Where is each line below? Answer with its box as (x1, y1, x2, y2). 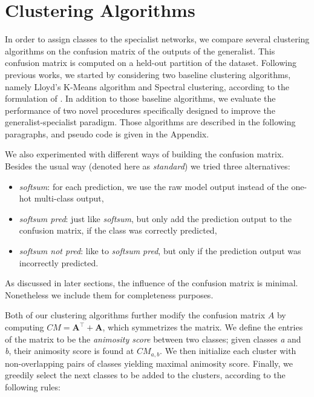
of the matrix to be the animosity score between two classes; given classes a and (5, 332, 301, 345)
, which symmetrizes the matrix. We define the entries (102, 321, 303, 333)
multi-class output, (34, 192, 104, 205)
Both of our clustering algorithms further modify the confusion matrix (5, 309, 266, 321)
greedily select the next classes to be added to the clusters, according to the (5, 369, 286, 381)
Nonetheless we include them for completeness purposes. (5, 288, 214, 301)
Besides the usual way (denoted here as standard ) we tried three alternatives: (5, 160, 290, 172)
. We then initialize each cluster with (160, 344, 296, 357)
